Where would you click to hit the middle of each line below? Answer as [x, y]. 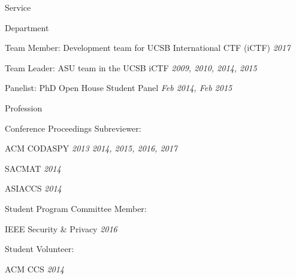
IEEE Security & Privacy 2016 [61, 228]
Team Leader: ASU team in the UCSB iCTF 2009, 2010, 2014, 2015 [131, 67]
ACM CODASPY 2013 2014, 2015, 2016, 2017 [91, 148]
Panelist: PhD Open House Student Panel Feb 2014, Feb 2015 [119, 88]
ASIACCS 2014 [33, 188]
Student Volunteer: [40, 249]
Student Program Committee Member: [76, 208]
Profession [24, 107]
